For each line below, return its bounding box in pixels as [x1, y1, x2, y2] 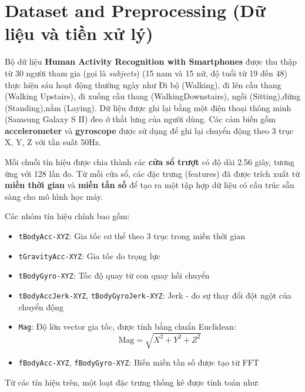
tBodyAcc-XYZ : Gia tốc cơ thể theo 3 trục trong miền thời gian [18, 230, 245, 242]
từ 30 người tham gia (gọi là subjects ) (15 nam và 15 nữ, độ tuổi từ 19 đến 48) [5, 66, 287, 79]
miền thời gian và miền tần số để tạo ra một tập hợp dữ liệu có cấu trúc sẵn [5, 179, 294, 191]
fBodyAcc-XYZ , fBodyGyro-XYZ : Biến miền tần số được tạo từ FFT [18, 356, 259, 368]
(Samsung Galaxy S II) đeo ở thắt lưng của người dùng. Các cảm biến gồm [5, 113, 276, 125]
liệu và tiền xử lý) [5, 21, 153, 45]
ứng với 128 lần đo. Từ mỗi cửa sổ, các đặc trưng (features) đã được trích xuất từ [5, 167, 300, 179]
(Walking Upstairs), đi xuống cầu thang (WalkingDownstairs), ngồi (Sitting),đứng [5, 90, 301, 102]
